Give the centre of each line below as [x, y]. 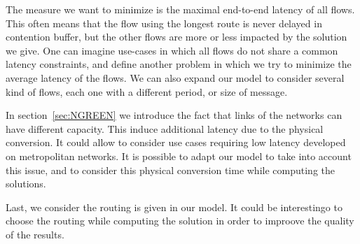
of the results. [35, 234]
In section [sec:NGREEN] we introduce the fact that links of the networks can [174, 115]
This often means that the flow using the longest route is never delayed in [164, 23]
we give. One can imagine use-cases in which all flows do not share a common [172, 50]
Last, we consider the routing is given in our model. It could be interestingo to [174, 207]
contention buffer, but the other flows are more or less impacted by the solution [176, 37]
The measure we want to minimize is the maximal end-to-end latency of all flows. [180, 9]
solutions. [26, 184]
